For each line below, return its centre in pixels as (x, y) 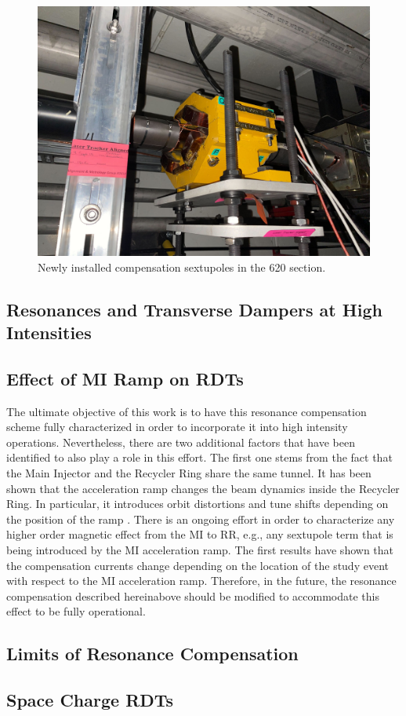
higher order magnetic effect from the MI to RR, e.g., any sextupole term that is (200, 534)
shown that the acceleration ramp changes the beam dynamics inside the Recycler (203, 488)
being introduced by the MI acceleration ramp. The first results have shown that (200, 549)
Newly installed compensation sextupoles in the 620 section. (182, 267)
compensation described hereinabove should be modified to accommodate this (193, 595)
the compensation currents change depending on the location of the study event (198, 565)
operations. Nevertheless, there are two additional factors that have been (181, 442)
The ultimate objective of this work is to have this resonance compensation (187, 411)
